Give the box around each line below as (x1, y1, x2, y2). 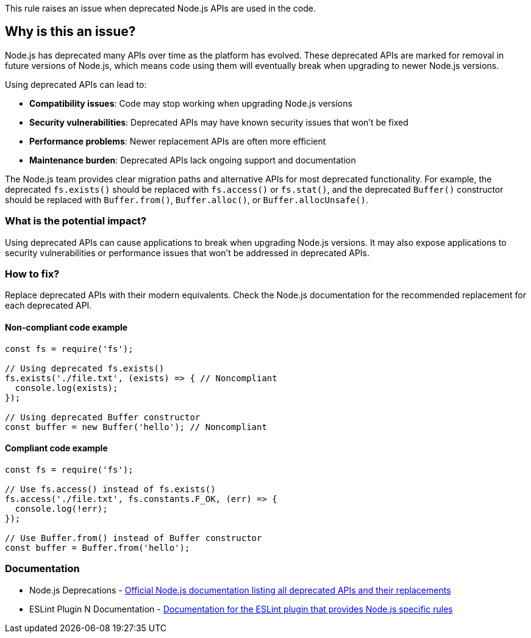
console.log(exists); (15, 382, 118, 393)
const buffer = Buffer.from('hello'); (5, 542, 190, 553)
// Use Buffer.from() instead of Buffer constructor (5, 532, 262, 543)
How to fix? (5, 267, 60, 280)
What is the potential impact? (5, 215, 147, 228)
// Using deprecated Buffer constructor (5, 412, 201, 422)
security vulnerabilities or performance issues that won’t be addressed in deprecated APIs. (5, 247, 370, 258)
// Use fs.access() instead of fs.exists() (5, 484, 216, 494)
